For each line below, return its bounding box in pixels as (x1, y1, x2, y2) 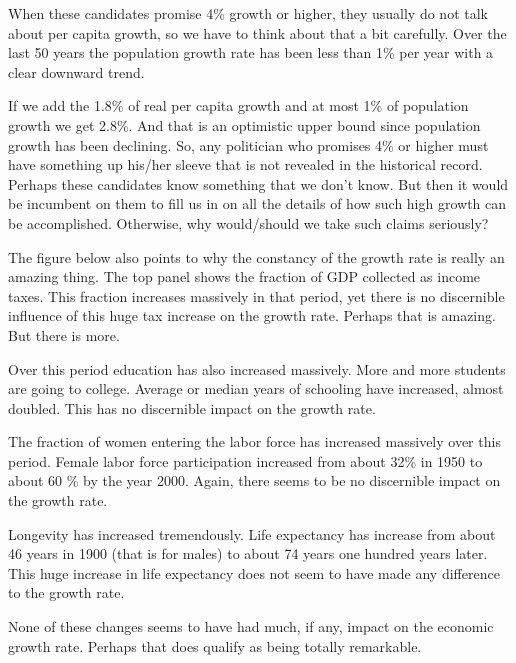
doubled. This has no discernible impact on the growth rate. (8, 397, 376, 418)
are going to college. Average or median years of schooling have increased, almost (8, 378, 504, 399)
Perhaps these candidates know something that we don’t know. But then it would (8, 173, 509, 194)
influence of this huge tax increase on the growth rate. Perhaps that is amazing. (8, 305, 496, 326)
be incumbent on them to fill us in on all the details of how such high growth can (8, 193, 507, 214)
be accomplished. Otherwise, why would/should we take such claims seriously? (8, 212, 489, 233)
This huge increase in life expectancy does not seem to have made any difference (8, 562, 500, 583)
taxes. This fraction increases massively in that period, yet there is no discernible (8, 285, 505, 306)
